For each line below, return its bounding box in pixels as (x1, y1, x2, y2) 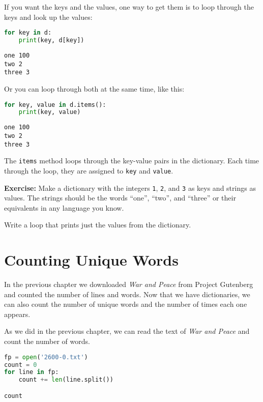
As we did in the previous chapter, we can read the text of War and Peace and (4, 326, 250, 336)
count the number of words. (4, 336, 90, 347)
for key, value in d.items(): (4, 101, 106, 108)
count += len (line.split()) (18, 376, 113, 384)
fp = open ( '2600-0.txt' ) (4, 353, 88, 361)
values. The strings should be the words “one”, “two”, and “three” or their (4, 192, 236, 203)
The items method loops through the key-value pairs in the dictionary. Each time (4, 155, 259, 166)
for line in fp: (4, 368, 59, 376)
